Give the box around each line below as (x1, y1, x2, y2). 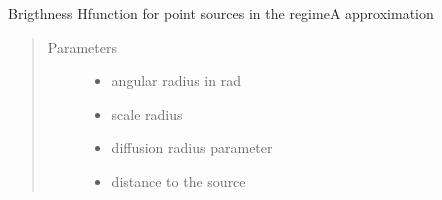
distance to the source (111, 170, 246, 191)
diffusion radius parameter (111, 137, 273, 158)
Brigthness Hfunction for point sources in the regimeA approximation (8, 3, 434, 23)
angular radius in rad (111, 70, 241, 91)
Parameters (47, 36, 117, 57)
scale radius (111, 103, 183, 124)
